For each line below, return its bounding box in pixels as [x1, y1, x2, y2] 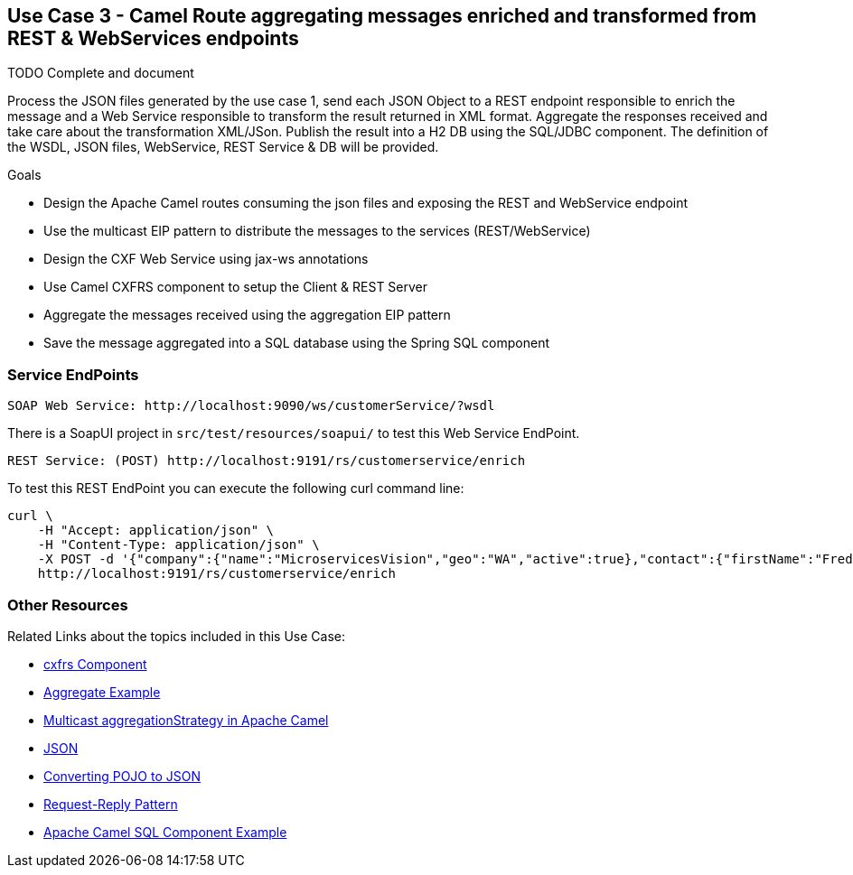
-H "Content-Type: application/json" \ [37, 537, 320, 553]
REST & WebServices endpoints [7, 27, 299, 50]
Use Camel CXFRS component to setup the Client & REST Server [43, 279, 428, 295]
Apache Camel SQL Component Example [43, 824, 287, 840]
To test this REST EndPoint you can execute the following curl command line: [7, 480, 464, 497]
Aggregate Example [43, 684, 161, 700]
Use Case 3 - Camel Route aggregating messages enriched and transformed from [7, 5, 757, 27]
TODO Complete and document [7, 65, 194, 81]
